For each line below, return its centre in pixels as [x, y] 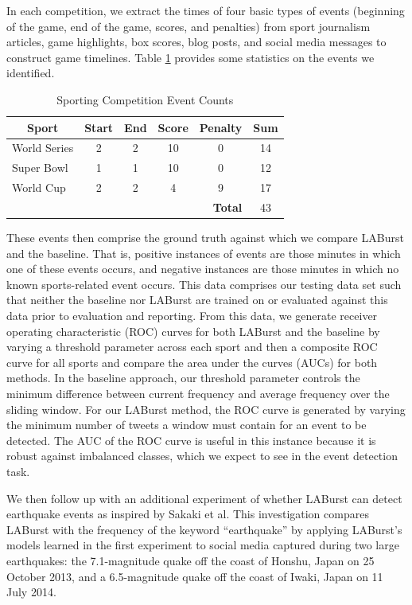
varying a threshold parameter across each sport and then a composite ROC [192, 347]
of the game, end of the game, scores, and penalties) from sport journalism [189, 26]
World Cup [39, 187]
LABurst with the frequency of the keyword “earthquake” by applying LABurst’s [204, 529]
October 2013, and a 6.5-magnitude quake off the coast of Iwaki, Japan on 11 [195, 576]
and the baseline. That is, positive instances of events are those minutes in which [204, 253]
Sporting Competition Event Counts [145, 99]
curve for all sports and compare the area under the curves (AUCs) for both [192, 362]
